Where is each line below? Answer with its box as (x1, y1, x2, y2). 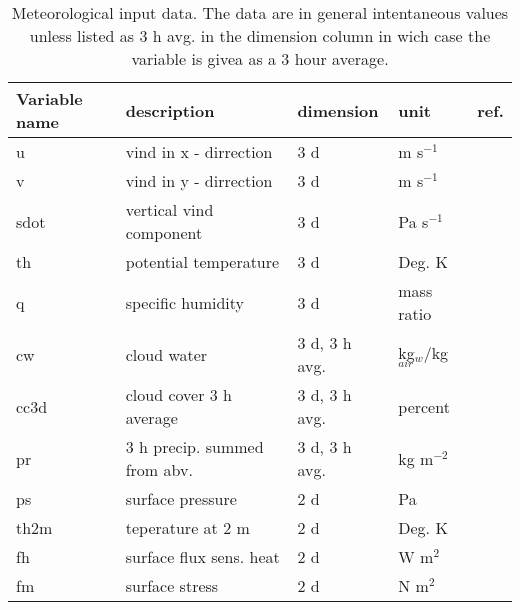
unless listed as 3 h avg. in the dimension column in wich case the (29, 24, 491, 47)
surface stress (125, 574, 219, 597)
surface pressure (125, 487, 237, 510)
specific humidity (125, 290, 245, 314)
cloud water (125, 342, 208, 366)
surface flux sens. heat (125, 545, 280, 568)
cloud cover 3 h (125, 383, 232, 406)
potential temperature (125, 250, 280, 273)
